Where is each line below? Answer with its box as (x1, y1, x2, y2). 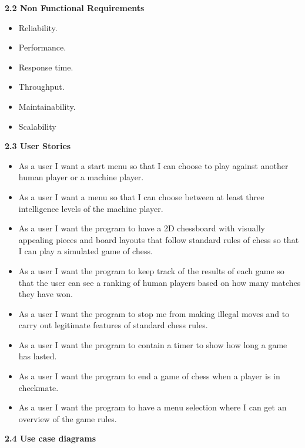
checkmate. (18, 381, 59, 393)
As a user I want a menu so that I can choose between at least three (18, 190, 264, 203)
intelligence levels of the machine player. (18, 202, 163, 214)
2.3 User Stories (5, 140, 71, 152)
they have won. (18, 288, 73, 300)
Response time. (18, 60, 73, 73)
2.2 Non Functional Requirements (5, 2, 145, 14)
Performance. (18, 41, 66, 53)
